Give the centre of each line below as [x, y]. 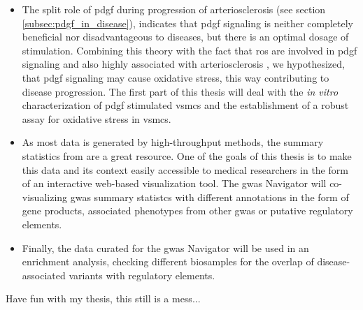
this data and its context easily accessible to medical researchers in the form [185, 169]
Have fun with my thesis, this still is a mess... [103, 298]
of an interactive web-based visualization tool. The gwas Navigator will [174, 183]
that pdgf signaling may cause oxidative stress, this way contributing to [176, 77]
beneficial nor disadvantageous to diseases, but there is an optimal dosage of [185, 37]
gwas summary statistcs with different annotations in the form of [209, 197]
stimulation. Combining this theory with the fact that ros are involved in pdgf [190, 50]
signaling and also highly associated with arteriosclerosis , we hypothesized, [183, 64]
